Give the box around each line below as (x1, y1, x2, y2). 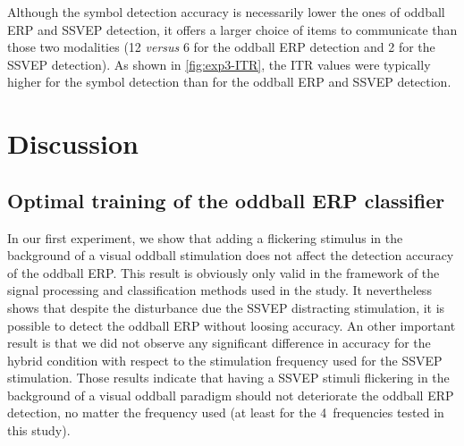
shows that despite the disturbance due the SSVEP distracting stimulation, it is (7, 298, 445, 316)
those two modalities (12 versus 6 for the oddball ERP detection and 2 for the (7, 38, 435, 56)
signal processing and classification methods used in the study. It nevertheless (7, 281, 432, 299)
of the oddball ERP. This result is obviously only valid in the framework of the (7, 263, 440, 282)
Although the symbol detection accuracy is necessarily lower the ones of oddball (7, 3, 445, 21)
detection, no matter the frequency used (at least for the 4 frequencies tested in (7, 403, 444, 422)
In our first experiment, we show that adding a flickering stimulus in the (7, 228, 403, 247)
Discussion (7, 125, 139, 162)
